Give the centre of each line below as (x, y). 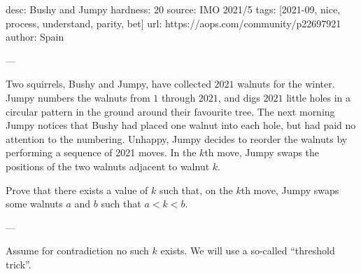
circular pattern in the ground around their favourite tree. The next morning (170, 111)
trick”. (19, 264)
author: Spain (35, 37)
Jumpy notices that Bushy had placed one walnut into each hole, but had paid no (181, 125)
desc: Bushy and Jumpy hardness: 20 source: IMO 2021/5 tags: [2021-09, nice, (173, 9)
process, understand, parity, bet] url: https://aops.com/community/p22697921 (174, 23)
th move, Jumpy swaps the (262, 152)
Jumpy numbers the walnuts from (78, 97)
